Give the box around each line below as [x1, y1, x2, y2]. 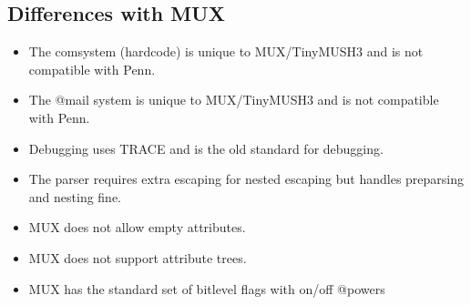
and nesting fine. [28, 187, 122, 206]
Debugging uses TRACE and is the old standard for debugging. [28, 138, 384, 158]
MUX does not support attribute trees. [28, 248, 247, 267]
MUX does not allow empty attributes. [28, 218, 246, 237]
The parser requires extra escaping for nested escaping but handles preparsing [28, 169, 465, 188]
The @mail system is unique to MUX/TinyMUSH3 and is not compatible [28, 90, 439, 109]
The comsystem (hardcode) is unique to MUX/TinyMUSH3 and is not [28, 42, 424, 61]
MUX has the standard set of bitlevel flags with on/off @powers [28, 279, 385, 298]
